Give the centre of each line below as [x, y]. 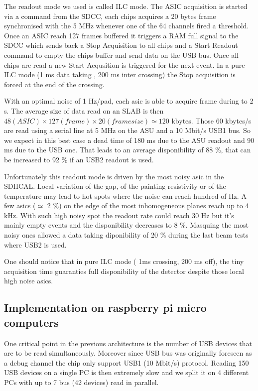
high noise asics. [29, 281]
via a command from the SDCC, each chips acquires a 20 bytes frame [110, 16]
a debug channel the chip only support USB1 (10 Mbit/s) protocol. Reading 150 [127, 362]
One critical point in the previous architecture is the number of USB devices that [128, 343]
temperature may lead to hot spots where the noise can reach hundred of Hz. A [125, 195]
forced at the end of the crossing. [54, 84]
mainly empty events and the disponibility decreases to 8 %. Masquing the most [126, 225]
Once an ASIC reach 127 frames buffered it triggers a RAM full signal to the [121, 35]
